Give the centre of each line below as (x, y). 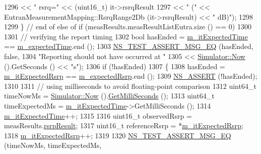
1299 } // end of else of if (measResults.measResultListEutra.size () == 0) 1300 (128, 27)
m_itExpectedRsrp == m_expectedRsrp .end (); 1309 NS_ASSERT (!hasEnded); (131, 76)
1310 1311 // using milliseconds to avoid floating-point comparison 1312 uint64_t (130, 86)
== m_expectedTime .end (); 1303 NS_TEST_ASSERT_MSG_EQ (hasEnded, (129, 46)
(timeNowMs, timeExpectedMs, (53, 145)
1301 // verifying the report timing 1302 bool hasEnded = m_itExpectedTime (126, 36)
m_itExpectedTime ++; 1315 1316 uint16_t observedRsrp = (98, 115)
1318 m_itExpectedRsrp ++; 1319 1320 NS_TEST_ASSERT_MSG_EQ (118, 135)
